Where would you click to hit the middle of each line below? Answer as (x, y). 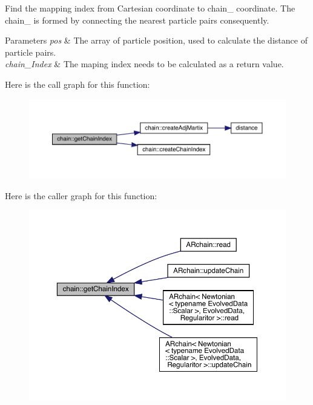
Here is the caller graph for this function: (81, 195)
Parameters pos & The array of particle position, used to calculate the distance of (156, 40)
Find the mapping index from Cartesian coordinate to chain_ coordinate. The (150, 8)
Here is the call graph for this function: (77, 84)
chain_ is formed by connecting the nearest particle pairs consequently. (137, 20)
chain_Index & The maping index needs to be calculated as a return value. (144, 64)
